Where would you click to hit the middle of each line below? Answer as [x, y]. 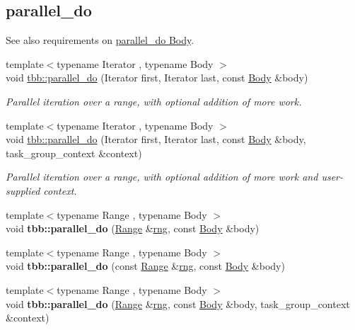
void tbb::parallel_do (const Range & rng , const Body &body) [145, 266]
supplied [23, 190]
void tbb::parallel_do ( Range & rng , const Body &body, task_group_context [178, 303]
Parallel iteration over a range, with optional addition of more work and [162, 177]
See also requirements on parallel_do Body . [100, 40]
